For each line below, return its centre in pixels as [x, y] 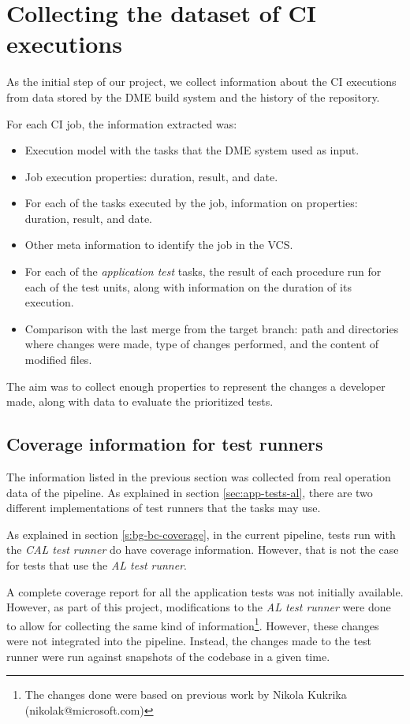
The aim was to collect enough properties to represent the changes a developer [196, 386]
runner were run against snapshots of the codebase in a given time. [168, 656]
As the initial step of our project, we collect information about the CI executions [201, 82]
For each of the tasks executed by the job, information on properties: [191, 203]
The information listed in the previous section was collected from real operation [199, 477]
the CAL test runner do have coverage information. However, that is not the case [203, 549]
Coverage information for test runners [165, 444]
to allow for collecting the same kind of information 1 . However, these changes [193, 624]
